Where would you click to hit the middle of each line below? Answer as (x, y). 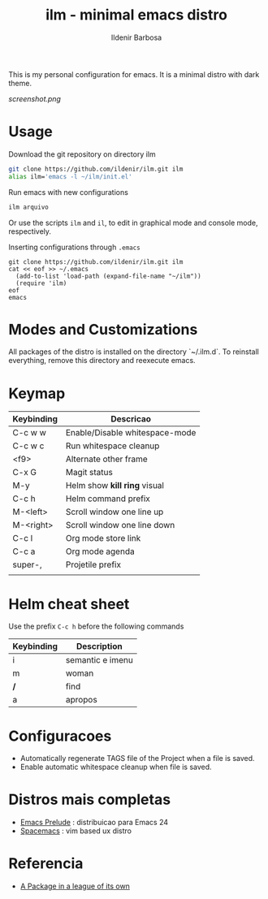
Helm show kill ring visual (115, 486)
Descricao (131, 419)
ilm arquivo (28, 207)
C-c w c (28, 446)
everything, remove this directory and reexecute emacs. (102, 361)
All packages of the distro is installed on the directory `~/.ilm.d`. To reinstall (134, 352)
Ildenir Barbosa (136, 37)
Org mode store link (103, 538)
